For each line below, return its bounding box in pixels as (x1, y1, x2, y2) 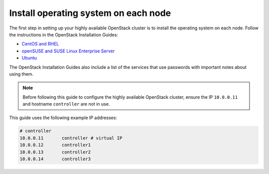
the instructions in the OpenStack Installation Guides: (9, 31, 118, 37)
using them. (9, 71, 34, 77)
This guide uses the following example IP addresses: (9, 115, 117, 121)
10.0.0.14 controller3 (19, 156, 91, 162)
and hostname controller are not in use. (22, 101, 110, 107)
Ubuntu (21, 55, 37, 61)
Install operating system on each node (9, 7, 171, 18)
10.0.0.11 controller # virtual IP (19, 135, 123, 141)
